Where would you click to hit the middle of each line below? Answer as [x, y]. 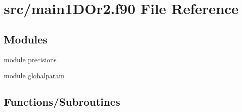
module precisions [30, 59]
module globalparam [34, 76]
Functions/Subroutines [62, 102]
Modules [26, 39]
